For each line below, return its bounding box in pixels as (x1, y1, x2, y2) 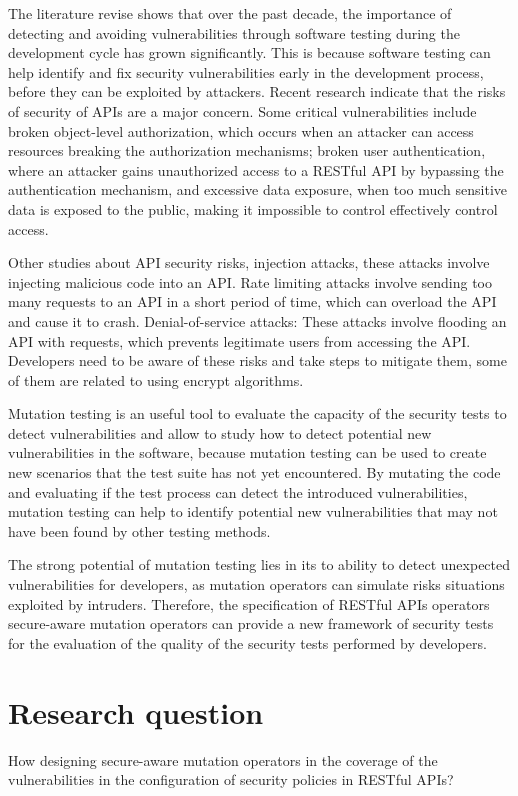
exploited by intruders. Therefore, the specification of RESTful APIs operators (8, 593, 490, 614)
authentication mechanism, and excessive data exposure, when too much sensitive (8, 179, 508, 200)
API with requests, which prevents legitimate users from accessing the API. (8, 330, 471, 351)
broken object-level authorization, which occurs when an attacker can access (8, 120, 474, 141)
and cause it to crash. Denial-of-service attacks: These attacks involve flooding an (8, 310, 507, 331)
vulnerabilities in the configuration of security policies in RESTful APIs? (8, 769, 454, 790)
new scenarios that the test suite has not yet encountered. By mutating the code (8, 462, 501, 483)
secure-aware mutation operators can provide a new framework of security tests (8, 613, 494, 634)
